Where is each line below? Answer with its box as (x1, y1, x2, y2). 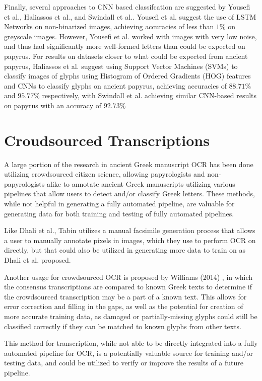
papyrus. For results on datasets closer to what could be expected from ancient (4, 50, 248, 61)
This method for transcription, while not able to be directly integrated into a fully (4, 338, 258, 348)
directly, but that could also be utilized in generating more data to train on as (4, 245, 246, 255)
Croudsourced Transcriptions (4, 129, 210, 150)
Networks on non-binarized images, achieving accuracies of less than (4, 21, 214, 32)
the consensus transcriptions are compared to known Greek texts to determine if (4, 281, 252, 292)
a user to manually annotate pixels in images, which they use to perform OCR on (4, 235, 256, 245)
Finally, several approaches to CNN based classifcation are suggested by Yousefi (4, 2, 250, 12)
